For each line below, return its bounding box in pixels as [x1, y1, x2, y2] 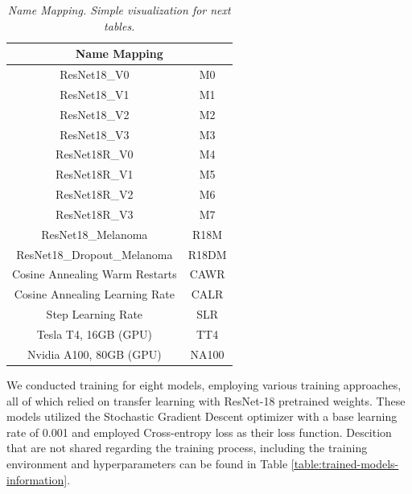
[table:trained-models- [290, 455, 399, 471]
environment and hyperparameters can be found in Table [6, 455, 288, 471]
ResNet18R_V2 [56, 186, 134, 203]
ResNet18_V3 [60, 126, 130, 142]
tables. [104, 17, 135, 34]
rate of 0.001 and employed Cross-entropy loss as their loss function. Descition [6, 423, 392, 440]
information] [6, 471, 68, 488]
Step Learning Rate [46, 306, 143, 323]
